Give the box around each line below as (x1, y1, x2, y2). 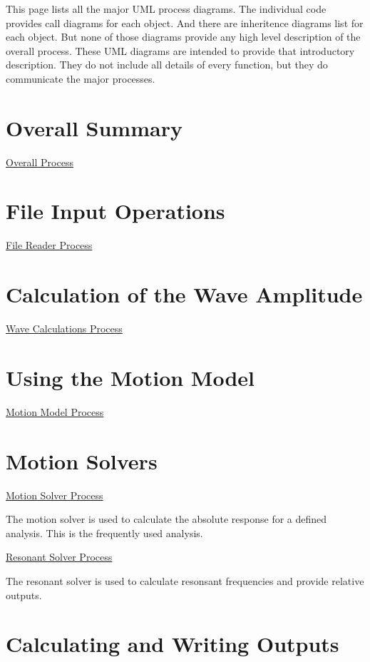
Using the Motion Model (6, 362, 255, 392)
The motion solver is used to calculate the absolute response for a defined (6, 511, 327, 526)
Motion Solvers (6, 446, 158, 475)
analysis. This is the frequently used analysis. (6, 525, 203, 540)
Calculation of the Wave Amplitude (6, 280, 363, 309)
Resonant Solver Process (6, 549, 113, 564)
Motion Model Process (6, 404, 104, 419)
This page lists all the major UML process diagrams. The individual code (6, 1, 327, 16)
